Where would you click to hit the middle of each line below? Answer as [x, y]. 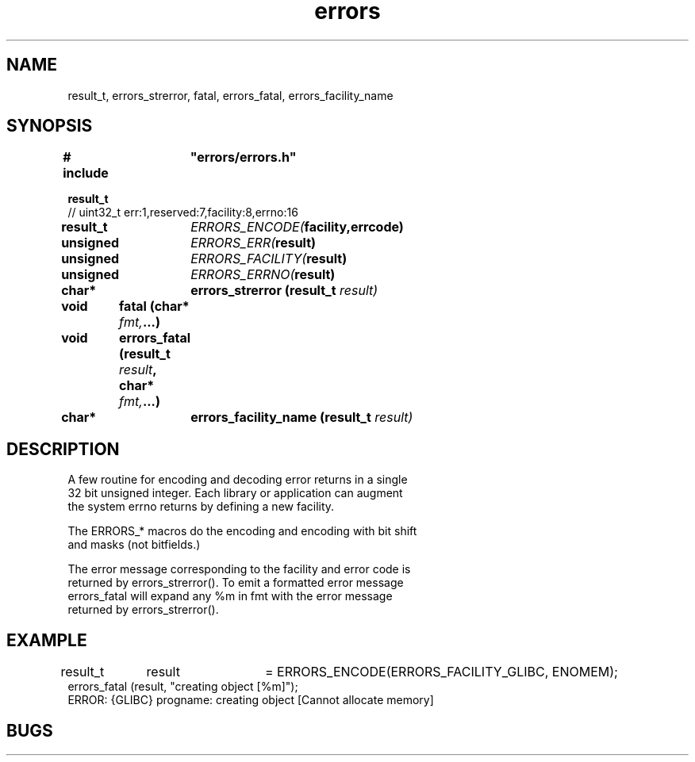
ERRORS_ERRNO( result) [263, 275]
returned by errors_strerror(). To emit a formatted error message [236, 583]
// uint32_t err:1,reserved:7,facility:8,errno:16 [183, 213]
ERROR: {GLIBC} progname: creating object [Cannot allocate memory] [251, 700]
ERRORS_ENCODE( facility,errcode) [297, 227]
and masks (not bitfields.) [134, 545]
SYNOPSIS [50, 126]
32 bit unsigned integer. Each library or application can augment [235, 493]
